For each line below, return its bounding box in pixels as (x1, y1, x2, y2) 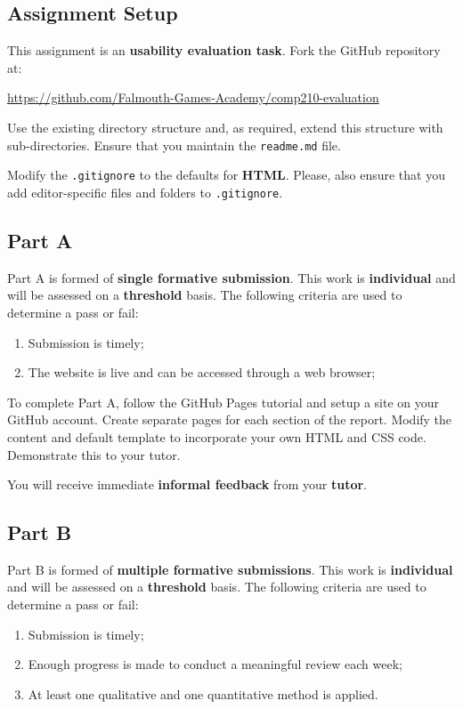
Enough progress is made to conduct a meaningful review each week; (28, 655, 402, 673)
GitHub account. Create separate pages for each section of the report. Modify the (7, 410, 452, 429)
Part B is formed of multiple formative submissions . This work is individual (7, 560, 453, 578)
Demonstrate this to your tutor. (7, 445, 181, 463)
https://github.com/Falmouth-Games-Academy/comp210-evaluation (7, 88, 379, 107)
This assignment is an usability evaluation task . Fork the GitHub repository (7, 41, 441, 60)
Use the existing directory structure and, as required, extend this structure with (7, 117, 443, 136)
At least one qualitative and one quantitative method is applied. (28, 684, 378, 703)
